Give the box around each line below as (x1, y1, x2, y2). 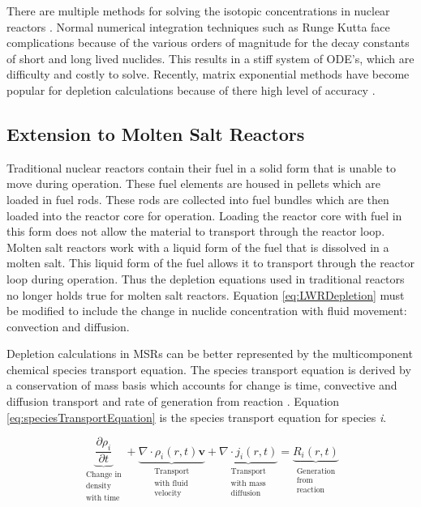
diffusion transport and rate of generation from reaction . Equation (6, 393, 340, 410)
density (86, 482, 111, 491)
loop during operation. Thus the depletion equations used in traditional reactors (6, 270, 405, 287)
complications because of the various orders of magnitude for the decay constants (6, 34, 410, 51)
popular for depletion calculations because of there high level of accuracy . (6, 81, 376, 98)
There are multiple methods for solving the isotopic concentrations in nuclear (6, 2, 390, 19)
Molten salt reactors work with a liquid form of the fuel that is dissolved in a (6, 238, 389, 255)
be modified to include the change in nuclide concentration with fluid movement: (6, 302, 407, 319)
